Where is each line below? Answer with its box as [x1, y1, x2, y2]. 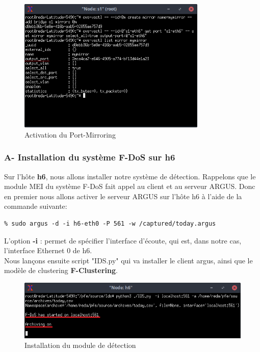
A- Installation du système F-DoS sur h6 [4, 151, 175, 164]
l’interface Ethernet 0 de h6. [4, 245, 92, 256]
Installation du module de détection [24, 340, 136, 350]
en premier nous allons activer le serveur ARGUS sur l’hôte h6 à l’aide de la [4, 191, 242, 201]
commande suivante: [4, 201, 67, 211]
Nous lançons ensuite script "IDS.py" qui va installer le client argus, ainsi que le [4, 255, 253, 265]
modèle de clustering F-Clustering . [4, 265, 118, 276]
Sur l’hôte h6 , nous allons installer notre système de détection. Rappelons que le [4, 171, 256, 181]
